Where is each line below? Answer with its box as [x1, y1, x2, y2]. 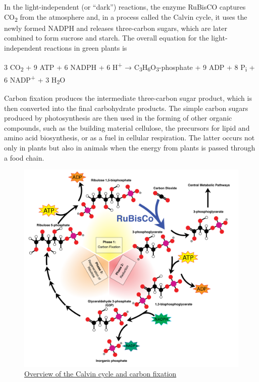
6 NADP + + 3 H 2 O [4, 73, 66, 86]
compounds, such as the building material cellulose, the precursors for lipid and [4, 122, 250, 133]
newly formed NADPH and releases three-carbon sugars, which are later [4, 22, 227, 33]
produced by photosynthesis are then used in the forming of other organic [4, 112, 232, 123]
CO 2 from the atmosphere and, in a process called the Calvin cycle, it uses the [4, 11, 247, 23]
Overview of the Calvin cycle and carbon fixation [24, 368, 177, 379]
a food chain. [4, 152, 44, 163]
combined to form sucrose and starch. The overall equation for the [4, 32, 209, 43]
